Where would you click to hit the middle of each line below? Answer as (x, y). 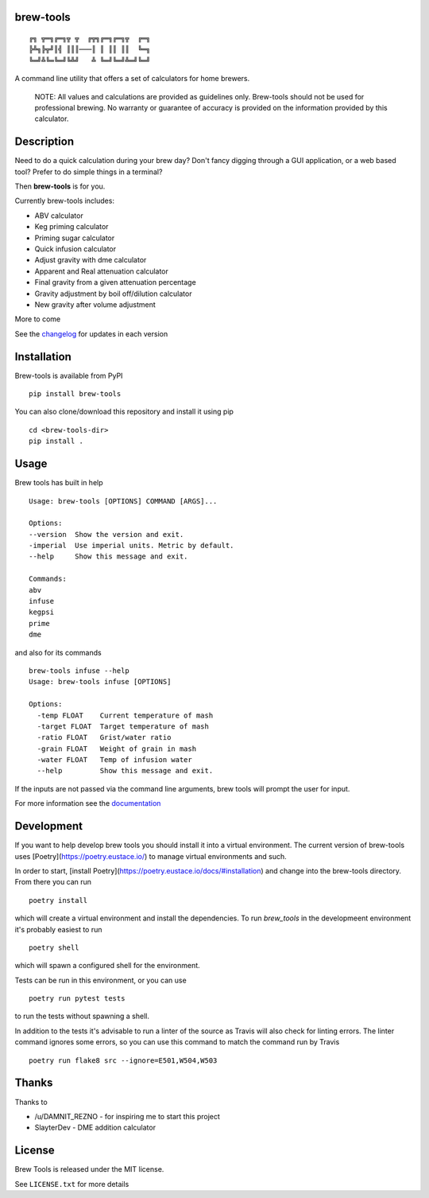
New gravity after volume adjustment (95, 304)
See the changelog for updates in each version (91, 333)
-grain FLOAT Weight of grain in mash (117, 749)
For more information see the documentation (88, 803)
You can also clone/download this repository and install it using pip (124, 412)
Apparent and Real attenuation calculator (101, 271)
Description (44, 142)
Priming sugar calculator (75, 238)
